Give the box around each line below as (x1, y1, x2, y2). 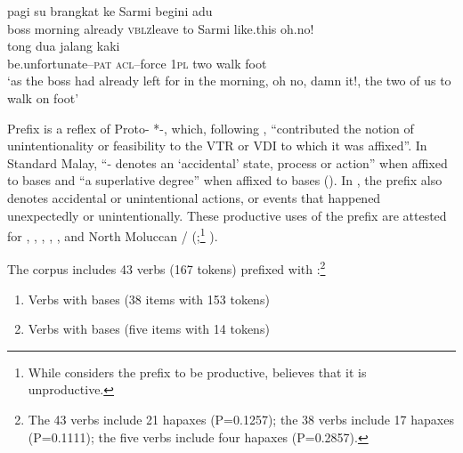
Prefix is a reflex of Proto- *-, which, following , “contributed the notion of (7, 118, 414, 137)
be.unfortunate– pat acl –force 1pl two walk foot (7, 53, 267, 72)
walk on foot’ (7, 88, 79, 107)
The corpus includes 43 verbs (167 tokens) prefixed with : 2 (7, 257, 326, 279)
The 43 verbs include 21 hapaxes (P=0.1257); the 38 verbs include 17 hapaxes (28, 410, 454, 428)
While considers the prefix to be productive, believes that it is (28, 362, 367, 381)
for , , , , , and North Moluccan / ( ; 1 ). (7, 224, 218, 245)
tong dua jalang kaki (7, 36, 120, 55)
